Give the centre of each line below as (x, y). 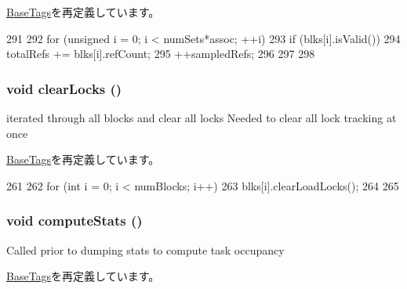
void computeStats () (74, 220)
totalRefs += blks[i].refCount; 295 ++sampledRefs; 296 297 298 (161, 54)
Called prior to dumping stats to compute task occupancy (145, 249)
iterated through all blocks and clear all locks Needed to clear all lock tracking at (202, 117)
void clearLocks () (64, 88)
